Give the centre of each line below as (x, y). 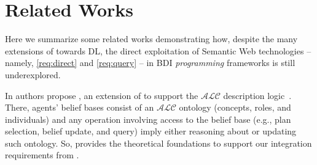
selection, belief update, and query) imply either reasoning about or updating (151, 131)
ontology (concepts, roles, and (235, 107)
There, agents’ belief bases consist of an (80, 107)
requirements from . (42, 155)
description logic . (257, 95)
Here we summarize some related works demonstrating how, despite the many (151, 39)
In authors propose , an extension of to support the (102, 95)
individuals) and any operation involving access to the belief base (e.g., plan (148, 119)
